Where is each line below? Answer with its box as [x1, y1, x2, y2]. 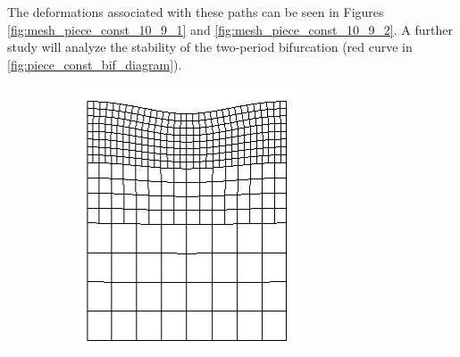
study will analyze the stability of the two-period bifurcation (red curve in [7, 37, 413, 56]
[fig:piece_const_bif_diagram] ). [7, 54, 182, 73]
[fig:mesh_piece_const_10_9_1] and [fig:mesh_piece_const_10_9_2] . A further [7, 20, 453, 38]
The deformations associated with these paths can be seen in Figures [7, 3, 384, 21]
